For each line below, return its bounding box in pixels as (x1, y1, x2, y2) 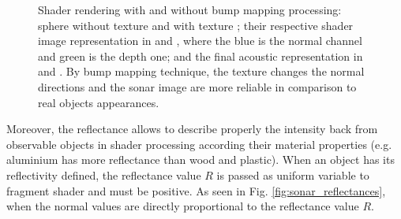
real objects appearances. (38, 94, 159, 110)
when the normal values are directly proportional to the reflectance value (6, 198, 359, 214)
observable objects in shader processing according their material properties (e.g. (6, 135, 392, 152)
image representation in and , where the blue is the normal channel (38, 32, 362, 49)
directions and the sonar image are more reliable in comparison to (38, 78, 357, 95)
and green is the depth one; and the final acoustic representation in (38, 47, 363, 64)
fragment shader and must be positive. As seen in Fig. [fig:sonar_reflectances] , (6, 182, 386, 199)
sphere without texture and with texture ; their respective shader (38, 17, 354, 33)
